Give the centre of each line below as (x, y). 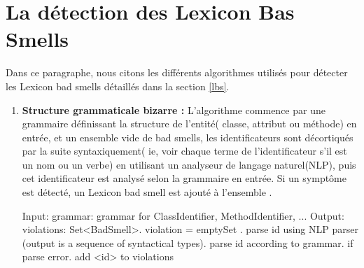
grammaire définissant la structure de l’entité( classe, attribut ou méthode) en (189, 124)
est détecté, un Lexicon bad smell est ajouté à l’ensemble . (147, 192)
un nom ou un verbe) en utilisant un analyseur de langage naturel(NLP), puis (189, 164)
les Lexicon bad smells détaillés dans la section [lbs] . (118, 86)
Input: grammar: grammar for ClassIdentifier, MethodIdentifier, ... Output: (183, 215)
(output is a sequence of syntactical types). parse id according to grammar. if (188, 242)
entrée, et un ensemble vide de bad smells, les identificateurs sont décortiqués (188, 137)
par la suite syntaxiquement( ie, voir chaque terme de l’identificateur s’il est (184, 151)
